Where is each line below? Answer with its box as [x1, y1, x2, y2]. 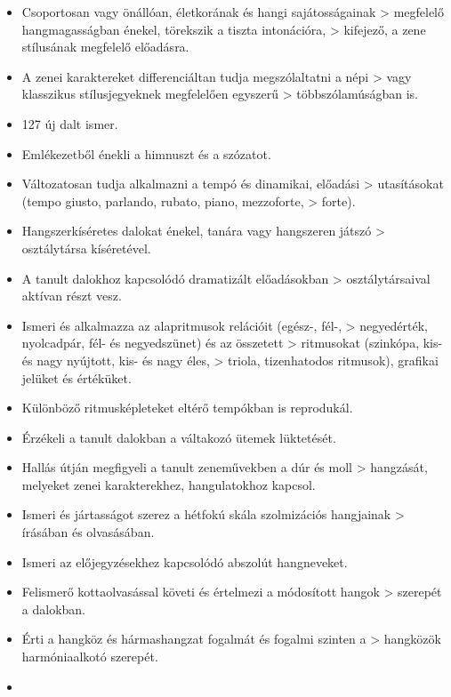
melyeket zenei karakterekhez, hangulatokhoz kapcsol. [21, 475, 316, 493]
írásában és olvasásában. [21, 523, 155, 541]
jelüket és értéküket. [21, 368, 132, 387]
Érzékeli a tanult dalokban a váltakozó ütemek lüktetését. [21, 428, 336, 446]
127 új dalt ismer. [21, 114, 118, 132]
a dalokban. [21, 599, 85, 618]
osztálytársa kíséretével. [21, 238, 151, 257]
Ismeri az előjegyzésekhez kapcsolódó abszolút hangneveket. [21, 552, 348, 571]
